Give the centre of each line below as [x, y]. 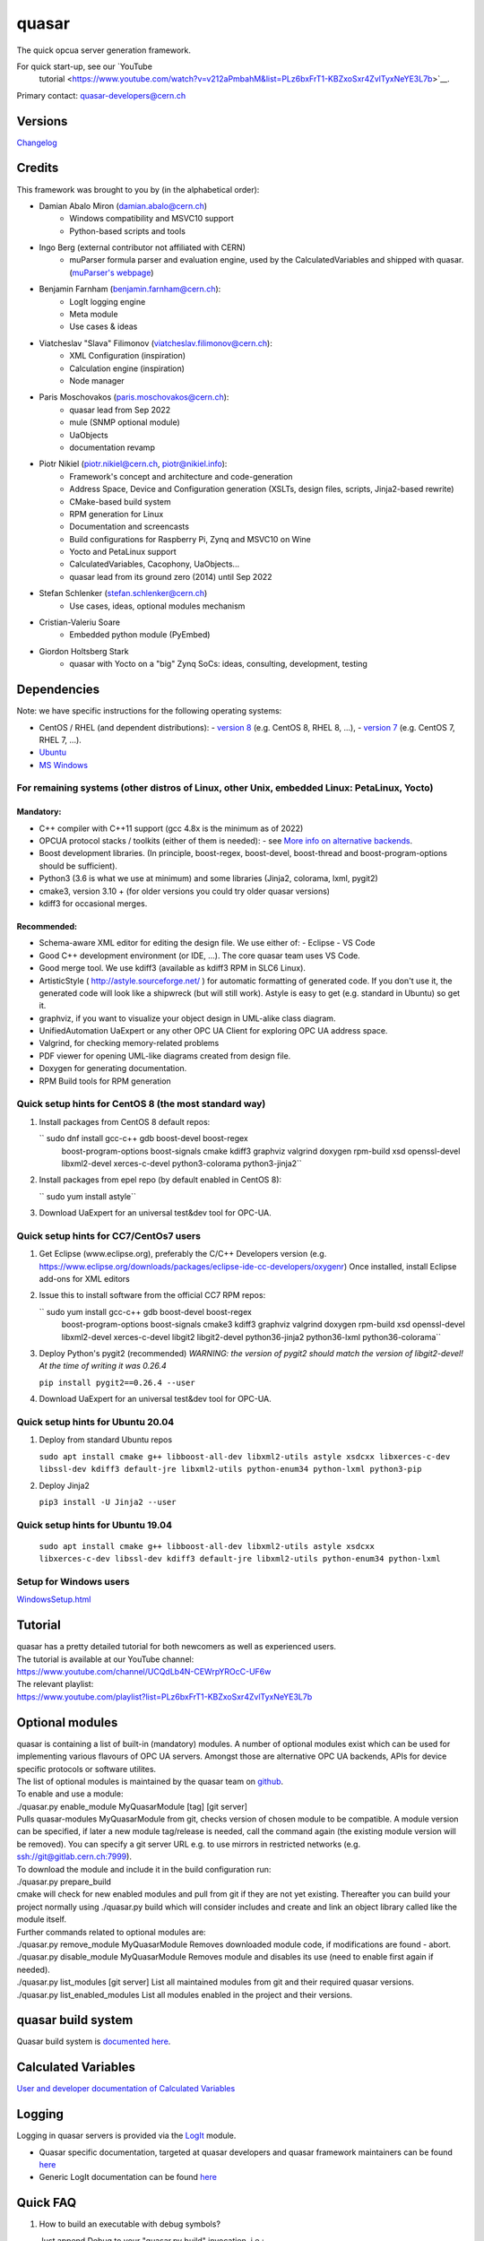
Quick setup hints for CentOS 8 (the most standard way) [141, 1104]
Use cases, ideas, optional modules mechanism [157, 606]
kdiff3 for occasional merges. [93, 903]
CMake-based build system [120, 501]
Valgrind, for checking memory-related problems [129, 1043]
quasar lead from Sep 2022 [120, 410]
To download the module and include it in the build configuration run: [144, 1869]
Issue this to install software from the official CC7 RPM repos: [152, 1295]
